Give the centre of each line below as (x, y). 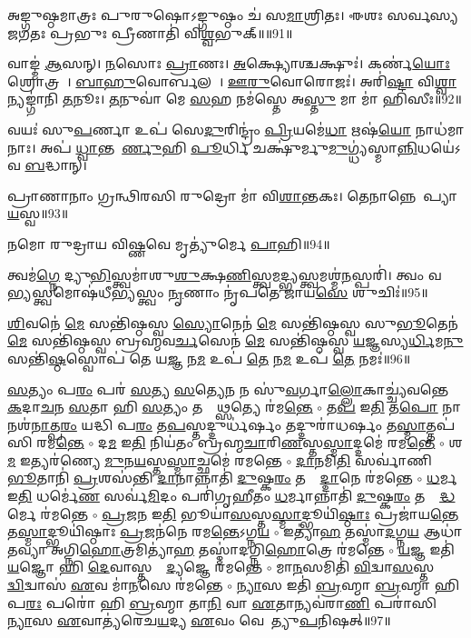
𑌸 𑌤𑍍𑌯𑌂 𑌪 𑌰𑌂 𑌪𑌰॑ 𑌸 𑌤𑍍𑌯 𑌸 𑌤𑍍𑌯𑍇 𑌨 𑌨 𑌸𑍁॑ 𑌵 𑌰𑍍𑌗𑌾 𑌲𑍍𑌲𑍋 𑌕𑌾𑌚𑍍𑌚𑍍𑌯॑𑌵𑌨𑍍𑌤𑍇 (228, 389)
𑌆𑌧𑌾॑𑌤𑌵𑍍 (443, 531)
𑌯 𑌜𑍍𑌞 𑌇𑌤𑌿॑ (426, 548)
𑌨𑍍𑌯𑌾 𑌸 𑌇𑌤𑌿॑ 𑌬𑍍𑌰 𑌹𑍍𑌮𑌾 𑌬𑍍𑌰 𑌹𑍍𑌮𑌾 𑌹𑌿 (348, 585)
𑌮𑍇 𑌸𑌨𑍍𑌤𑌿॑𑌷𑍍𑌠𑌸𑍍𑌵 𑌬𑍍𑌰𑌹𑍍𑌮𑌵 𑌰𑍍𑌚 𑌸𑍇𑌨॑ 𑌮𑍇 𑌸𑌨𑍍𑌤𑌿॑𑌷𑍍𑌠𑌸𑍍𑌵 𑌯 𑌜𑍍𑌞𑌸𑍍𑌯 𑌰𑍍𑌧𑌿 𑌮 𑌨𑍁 (235, 340)
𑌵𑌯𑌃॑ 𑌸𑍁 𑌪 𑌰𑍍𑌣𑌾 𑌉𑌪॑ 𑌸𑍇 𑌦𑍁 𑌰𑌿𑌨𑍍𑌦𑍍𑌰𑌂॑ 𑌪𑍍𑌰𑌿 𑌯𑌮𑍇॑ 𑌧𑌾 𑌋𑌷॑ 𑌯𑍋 (209, 129)
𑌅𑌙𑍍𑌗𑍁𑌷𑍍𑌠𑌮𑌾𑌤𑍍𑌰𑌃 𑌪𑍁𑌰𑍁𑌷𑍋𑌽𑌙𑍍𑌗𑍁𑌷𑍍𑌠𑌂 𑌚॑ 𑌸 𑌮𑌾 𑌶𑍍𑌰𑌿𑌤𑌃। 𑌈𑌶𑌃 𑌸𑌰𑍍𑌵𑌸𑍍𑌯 (233, 15)
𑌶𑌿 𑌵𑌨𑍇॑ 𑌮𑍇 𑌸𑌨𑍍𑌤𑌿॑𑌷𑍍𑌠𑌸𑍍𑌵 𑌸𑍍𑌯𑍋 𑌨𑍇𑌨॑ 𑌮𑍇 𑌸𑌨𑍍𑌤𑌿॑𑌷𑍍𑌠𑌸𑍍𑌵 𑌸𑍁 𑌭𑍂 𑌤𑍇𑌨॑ (233, 322)
